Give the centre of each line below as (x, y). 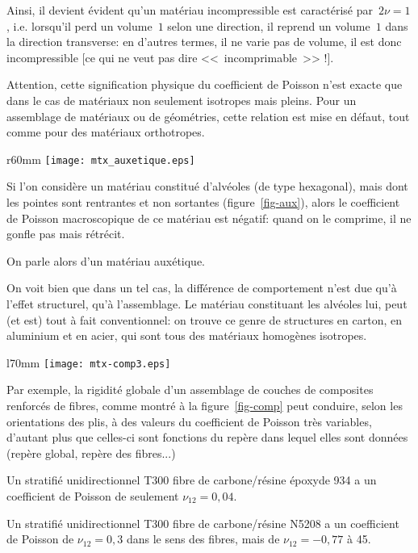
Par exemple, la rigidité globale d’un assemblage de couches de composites (190, 390)
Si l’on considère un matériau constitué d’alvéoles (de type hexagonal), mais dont (207, 186)
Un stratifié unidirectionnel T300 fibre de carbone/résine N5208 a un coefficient (203, 523)
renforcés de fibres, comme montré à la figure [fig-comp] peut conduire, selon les (205, 405)
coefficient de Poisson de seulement (93, 495)
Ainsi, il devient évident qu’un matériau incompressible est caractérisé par (190, 10)
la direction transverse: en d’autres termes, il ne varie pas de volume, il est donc (204, 42)
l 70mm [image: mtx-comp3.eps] (89, 362)
